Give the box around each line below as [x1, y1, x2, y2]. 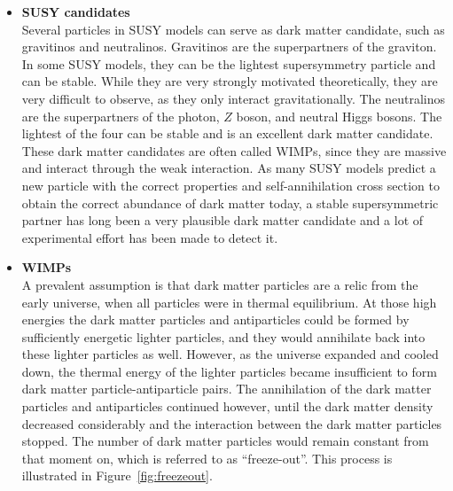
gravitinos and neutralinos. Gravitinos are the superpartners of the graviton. [21, 37, 437, 56]
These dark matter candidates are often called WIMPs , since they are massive [21, 141, 447, 160]
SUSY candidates [21, 3, 130, 20]
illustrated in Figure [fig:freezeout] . [21, 466, 213, 485]
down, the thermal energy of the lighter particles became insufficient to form [21, 362, 437, 380]
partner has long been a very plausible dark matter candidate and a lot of [21, 211, 424, 230]
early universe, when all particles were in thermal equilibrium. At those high [21, 292, 437, 311]
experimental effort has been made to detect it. [21, 228, 278, 246]
